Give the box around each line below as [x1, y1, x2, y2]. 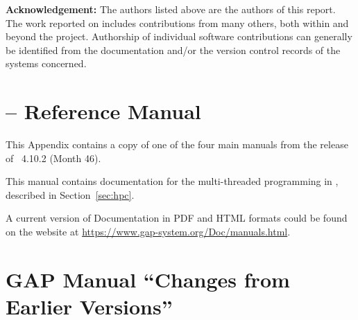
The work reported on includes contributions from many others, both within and [6, 15, 349, 30]
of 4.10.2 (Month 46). [6, 150, 101, 165]
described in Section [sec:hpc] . [6, 187, 135, 202]
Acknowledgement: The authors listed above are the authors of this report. [6, 2, 336, 16]
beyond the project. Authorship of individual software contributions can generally [6, 29, 352, 44]
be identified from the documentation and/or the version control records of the [6, 42, 341, 57]
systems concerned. [6, 56, 87, 71]
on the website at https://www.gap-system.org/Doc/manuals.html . [6, 224, 291, 239]
